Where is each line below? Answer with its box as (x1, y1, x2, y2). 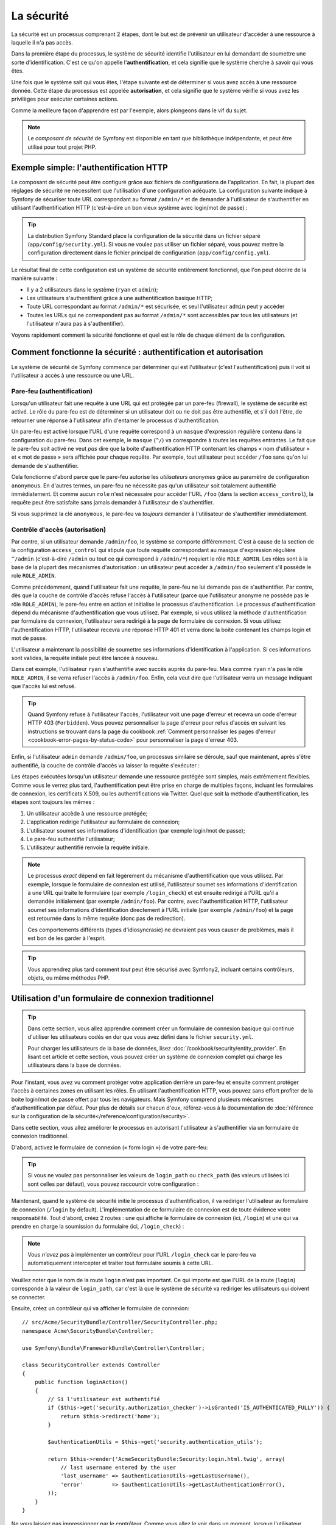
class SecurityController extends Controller (22, 1362, 161, 1369)
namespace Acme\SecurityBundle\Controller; (22, 1327, 154, 1334)
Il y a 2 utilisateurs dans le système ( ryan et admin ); (26, 285, 158, 293)
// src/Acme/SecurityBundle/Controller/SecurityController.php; (22, 1319, 219, 1326)
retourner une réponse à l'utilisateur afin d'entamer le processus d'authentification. (11, 417, 220, 424)
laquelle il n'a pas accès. (11, 38, 73, 46)
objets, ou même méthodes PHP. (27, 974, 110, 981)
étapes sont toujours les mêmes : (11, 798, 95, 806)
